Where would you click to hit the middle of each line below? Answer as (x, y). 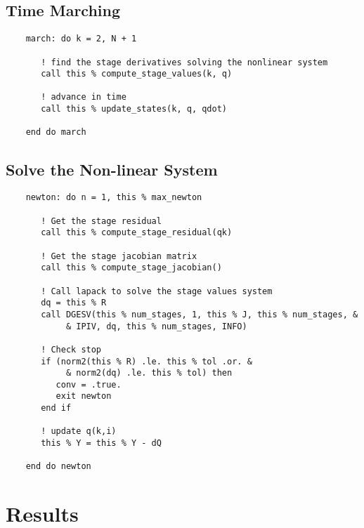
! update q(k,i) (79, 431)
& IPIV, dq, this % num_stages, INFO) (156, 326)
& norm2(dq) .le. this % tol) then (149, 373)
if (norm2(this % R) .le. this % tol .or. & (147, 361)
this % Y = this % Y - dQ (101, 443)
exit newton (84, 396)
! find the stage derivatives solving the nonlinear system (184, 62)
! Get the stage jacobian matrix (119, 256)
